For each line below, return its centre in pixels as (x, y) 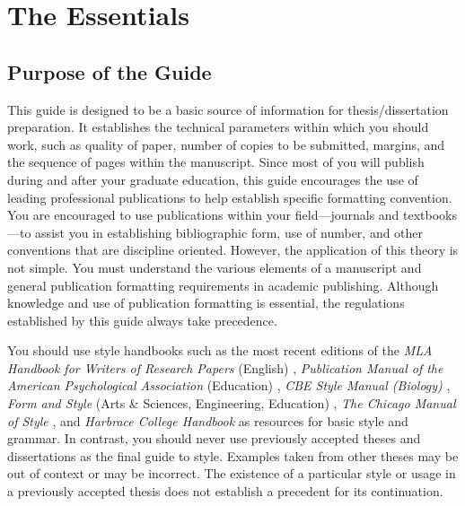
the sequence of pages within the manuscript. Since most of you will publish (216, 162)
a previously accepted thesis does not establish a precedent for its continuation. (225, 491)
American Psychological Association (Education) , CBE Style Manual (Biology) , (229, 385)
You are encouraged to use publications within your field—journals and (203, 215)
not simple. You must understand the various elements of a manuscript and (215, 267)
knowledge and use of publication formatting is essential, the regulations (206, 303)
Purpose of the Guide (110, 71)
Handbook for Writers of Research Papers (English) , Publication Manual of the (225, 367)
